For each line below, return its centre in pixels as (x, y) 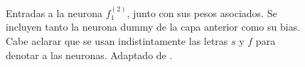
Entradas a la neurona (54, 12)
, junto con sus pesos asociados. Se (202, 12)
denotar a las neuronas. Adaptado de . (89, 55)
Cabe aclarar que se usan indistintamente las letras (117, 41)
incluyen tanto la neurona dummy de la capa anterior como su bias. (153, 27)
